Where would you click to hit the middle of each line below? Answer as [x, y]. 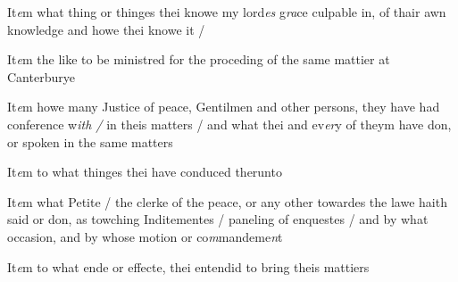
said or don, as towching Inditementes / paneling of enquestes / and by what [218, 219]
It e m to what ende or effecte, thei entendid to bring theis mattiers [188, 266]
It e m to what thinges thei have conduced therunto [145, 172]
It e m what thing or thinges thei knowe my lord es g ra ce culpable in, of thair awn [227, 12]
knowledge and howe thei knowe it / [106, 29]
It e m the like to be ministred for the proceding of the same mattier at [199, 59]
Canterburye [41, 76]
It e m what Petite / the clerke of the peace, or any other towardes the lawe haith [227, 201]
